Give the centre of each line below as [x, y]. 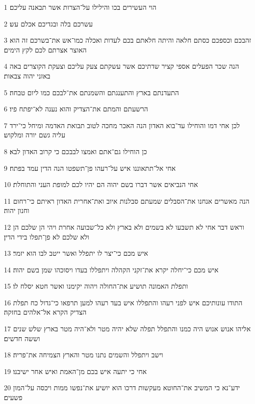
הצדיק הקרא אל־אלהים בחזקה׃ [45, 312]
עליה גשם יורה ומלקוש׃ [35, 135]
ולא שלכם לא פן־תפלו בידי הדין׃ [47, 236]
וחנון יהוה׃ [17, 210]
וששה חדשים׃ [22, 338]
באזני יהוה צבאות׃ [27, 75]
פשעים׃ [13, 397]
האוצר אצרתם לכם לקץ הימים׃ [45, 49]
